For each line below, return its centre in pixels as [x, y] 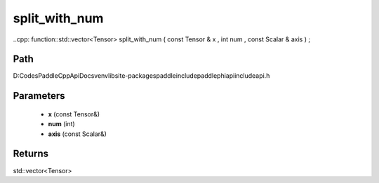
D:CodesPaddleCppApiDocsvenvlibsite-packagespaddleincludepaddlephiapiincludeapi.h [141, 76]
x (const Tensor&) [74, 114]
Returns [31, 154]
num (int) [61, 124]
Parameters [39, 96]
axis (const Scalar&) [77, 134]
